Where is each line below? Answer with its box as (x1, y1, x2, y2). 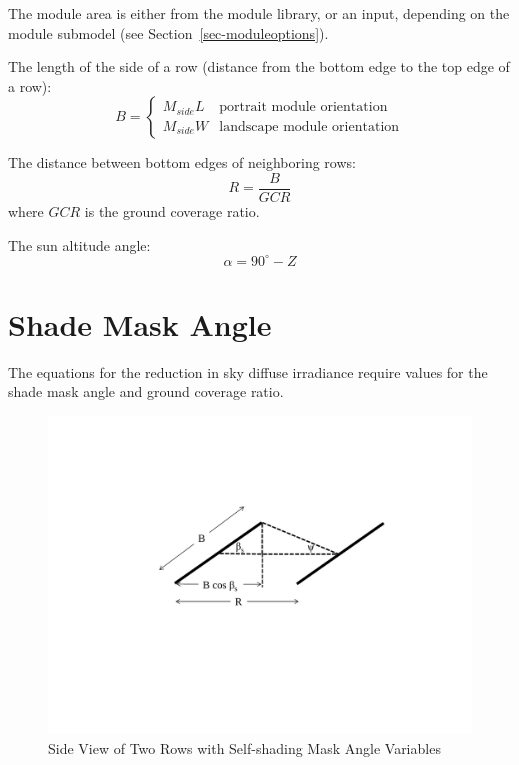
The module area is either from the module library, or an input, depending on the (8, 3, 510, 23)
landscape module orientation (219, 119, 400, 134)
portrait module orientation (219, 100, 388, 115)
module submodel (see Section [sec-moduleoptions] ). (8, 22, 329, 43)
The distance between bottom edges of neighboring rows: (8, 152, 356, 173)
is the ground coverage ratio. (84, 201, 260, 222)
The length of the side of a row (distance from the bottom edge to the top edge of (8, 56, 510, 77)
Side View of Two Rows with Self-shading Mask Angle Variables (48, 737, 441, 758)
